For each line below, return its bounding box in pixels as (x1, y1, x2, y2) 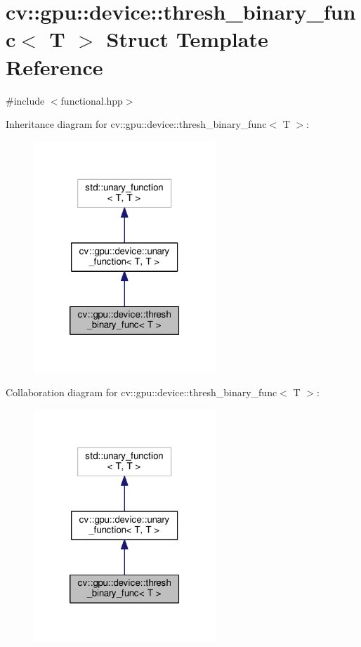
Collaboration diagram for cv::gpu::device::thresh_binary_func (6, 385, 277, 400)
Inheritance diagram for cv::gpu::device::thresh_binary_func (6, 117, 267, 131)
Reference (6, 52, 103, 81)
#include (6, 93, 45, 107)
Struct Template (106, 25, 268, 53)
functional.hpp (60, 93, 123, 107)
